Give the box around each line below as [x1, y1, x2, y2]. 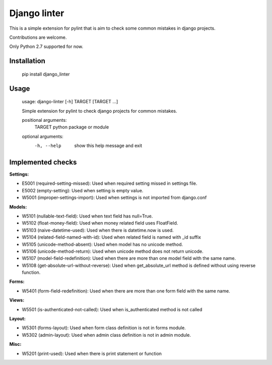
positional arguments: [22, 117, 67, 123]
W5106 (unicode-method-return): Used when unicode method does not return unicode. [22, 248, 203, 254]
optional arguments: [22, 133, 64, 139]
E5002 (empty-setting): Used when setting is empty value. [22, 187, 144, 193]
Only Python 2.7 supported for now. [9, 43, 84, 50]
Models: [9, 204, 27, 210]
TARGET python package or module [34, 124, 109, 130]
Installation [9, 57, 45, 65]
